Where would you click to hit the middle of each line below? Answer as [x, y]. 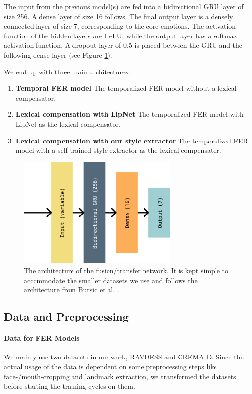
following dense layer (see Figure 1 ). [58, 54]
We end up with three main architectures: [67, 71]
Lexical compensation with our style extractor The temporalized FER [132, 140]
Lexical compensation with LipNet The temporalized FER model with [129, 114]
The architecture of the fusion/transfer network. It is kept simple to [126, 270]
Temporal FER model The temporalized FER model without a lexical [126, 88]
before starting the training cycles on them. [70, 386]
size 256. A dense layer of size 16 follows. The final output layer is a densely [119, 16]
